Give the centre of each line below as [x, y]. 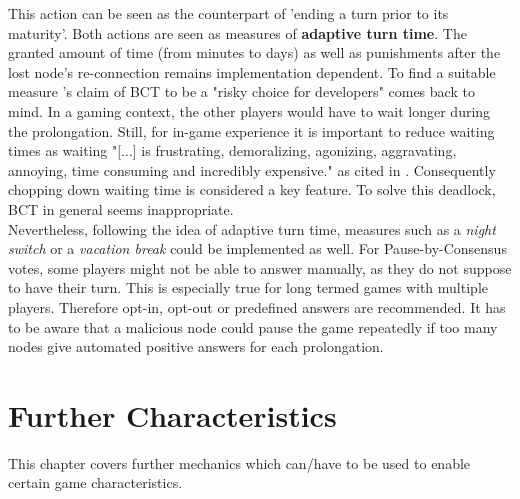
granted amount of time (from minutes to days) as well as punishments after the [254, 52]
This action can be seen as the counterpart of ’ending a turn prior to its [228, 13]
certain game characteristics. [95, 482]
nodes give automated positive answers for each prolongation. [196, 346]
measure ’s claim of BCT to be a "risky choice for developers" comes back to [241, 91]
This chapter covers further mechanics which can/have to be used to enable [239, 462]
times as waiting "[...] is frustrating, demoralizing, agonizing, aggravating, [232, 150]
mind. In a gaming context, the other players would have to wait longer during [249, 110]
